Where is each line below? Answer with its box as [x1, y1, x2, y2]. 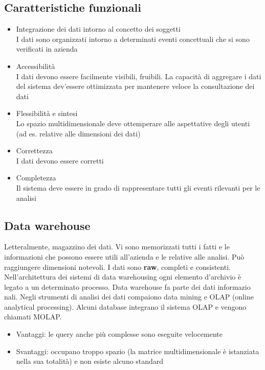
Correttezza [16, 145, 53, 156]
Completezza [16, 172, 56, 183]
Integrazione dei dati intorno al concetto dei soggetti [16, 24, 181, 34]
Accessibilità [16, 60, 55, 71]
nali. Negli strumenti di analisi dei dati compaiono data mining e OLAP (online [4, 291, 254, 302]
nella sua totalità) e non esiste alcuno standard [16, 356, 164, 366]
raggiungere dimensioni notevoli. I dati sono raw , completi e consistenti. [4, 261, 231, 272]
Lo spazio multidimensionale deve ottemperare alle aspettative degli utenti [16, 118, 250, 128]
